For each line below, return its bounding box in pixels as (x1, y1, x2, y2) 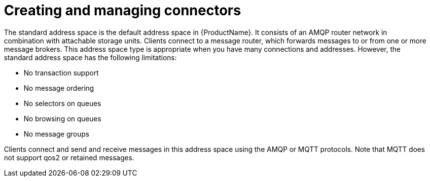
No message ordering (24, 83, 94, 92)
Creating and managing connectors (4, 2, 241, 19)
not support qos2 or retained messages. (4, 153, 135, 162)
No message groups (24, 129, 89, 138)
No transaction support (24, 68, 99, 77)
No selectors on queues (24, 99, 101, 108)
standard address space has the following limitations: (4, 53, 177, 62)
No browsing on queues (24, 114, 102, 123)
